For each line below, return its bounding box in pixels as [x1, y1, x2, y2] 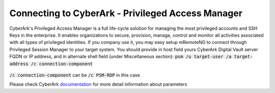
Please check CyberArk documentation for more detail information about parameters [9, 81, 187, 87]
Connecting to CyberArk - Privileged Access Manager [9, 8, 243, 19]
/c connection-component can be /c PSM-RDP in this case [9, 72, 140, 78]
